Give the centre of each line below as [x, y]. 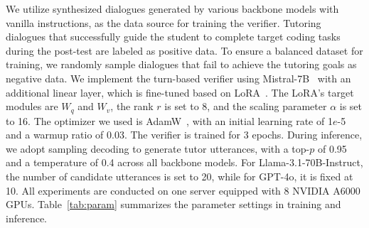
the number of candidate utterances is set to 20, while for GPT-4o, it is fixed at [180, 176]
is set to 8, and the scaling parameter [246, 106]
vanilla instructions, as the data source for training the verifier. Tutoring [164, 22]
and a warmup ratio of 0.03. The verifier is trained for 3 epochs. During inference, [184, 135]
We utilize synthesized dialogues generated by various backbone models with [172, 9]
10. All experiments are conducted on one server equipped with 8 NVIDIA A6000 [183, 190]
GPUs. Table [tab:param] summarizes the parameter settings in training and [173, 204]
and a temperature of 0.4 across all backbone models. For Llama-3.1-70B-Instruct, [184, 162]
